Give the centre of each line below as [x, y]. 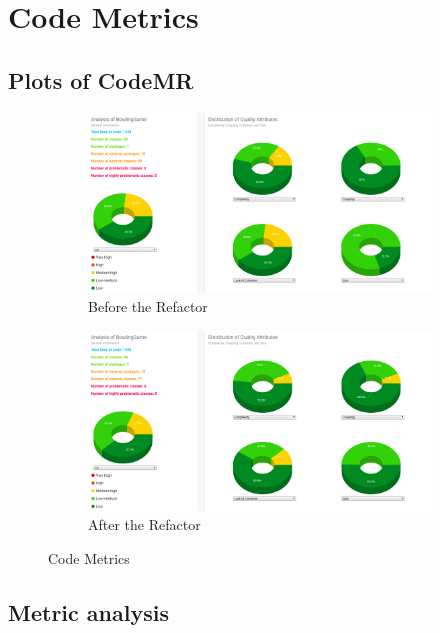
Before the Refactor [148, 306]
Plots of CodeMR [101, 79]
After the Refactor [144, 524]
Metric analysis [88, 611]
